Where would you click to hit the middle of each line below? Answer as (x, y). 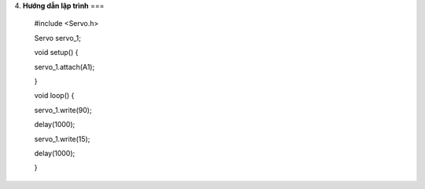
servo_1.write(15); (62, 139)
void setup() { (56, 53)
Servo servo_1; (58, 38)
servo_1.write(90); (63, 110)
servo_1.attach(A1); (65, 67)
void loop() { (54, 96)
